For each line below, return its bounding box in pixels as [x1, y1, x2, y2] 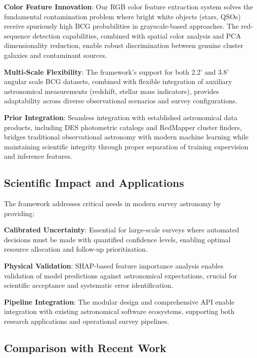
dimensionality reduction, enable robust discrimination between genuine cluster [4, 40, 244, 50]
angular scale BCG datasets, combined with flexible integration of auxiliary [4, 76, 232, 87]
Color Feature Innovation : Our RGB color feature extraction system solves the [4, 1, 253, 11]
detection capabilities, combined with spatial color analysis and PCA [33, 30, 241, 41]
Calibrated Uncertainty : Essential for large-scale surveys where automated [4, 224, 239, 235]
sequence [4, 30, 31, 41]
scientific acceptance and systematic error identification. [4, 280, 173, 290]
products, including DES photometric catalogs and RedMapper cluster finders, [4, 122, 242, 132]
